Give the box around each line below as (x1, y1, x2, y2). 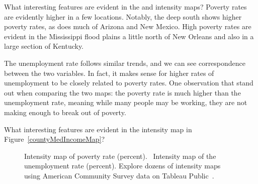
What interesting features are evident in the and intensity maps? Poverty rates (4, 2, 247, 12)
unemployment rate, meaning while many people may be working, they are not (4, 97, 247, 108)
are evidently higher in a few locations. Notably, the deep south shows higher (4, 11, 242, 22)
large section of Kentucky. (4, 41, 84, 51)
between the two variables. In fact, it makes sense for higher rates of (4, 67, 214, 78)
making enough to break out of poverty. (4, 107, 126, 117)
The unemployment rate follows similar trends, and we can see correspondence (4, 57, 246, 68)
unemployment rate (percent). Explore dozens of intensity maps (24, 160, 221, 171)
